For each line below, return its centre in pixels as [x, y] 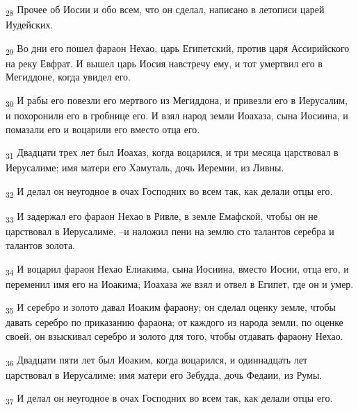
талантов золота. [40, 245]
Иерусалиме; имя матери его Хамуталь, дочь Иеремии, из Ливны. [145, 168]
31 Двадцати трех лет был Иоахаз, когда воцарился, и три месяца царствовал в [172, 153]
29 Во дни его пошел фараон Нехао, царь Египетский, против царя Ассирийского [178, 49]
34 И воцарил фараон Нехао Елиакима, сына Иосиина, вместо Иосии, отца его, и [177, 269]
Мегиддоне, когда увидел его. [68, 77]
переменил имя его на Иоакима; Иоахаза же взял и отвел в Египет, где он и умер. [180, 283]
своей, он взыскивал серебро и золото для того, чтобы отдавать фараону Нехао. [174, 335]
